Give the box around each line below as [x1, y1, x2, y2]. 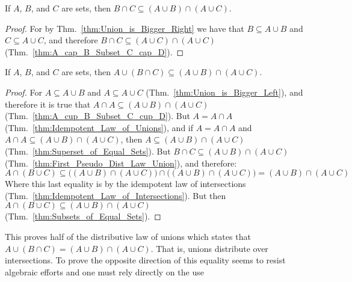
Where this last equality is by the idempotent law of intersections [5, 177, 246, 190]
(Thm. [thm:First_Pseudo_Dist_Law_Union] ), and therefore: [5, 156, 237, 169]
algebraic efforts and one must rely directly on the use [5, 265, 204, 278]
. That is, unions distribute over [150, 242, 268, 254]
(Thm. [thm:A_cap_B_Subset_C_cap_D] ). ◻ [5, 45, 184, 58]
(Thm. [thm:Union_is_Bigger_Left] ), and [146, 85, 303, 98]
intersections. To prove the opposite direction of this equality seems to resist [5, 254, 286, 266]
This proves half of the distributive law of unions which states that [5, 230, 251, 242]
